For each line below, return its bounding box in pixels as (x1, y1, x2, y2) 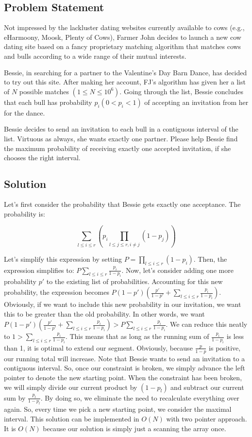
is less (226, 331, 244, 341)
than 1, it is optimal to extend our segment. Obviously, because (4, 342, 193, 353)
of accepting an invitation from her (144, 97, 249, 107)
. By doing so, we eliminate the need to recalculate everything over (40, 392, 239, 403)
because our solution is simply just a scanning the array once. (43, 423, 226, 433)
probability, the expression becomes (4, 287, 109, 297)
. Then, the (193, 253, 227, 264)
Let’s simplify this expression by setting (4, 253, 122, 264)
